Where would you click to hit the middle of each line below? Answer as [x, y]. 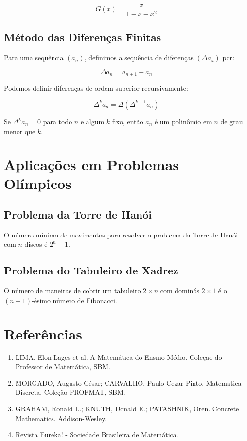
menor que [20, 131]
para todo [58, 121]
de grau [232, 121]
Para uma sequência [34, 58]
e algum [92, 121]
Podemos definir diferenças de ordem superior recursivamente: [96, 88]
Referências [43, 333]
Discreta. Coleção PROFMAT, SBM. [70, 392]
